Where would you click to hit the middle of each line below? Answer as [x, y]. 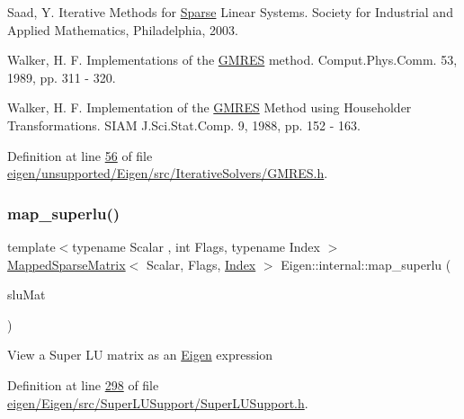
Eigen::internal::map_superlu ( [366, 264]
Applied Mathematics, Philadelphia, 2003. [123, 29]
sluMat [27, 294]
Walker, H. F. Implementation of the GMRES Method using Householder [210, 107]
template [31, 246]
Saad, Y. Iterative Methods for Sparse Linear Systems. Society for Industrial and [230, 12]
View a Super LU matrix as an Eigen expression [140, 355]
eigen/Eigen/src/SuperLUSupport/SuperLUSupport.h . [158, 402]
